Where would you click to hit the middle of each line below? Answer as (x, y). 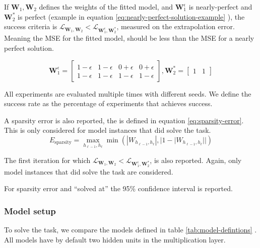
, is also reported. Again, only (196, 160)
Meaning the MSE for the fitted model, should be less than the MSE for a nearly (129, 38)
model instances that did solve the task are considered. (89, 171)
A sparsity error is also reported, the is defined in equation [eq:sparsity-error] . (124, 120)
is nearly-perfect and (220, 7)
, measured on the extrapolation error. (176, 26)
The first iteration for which (47, 160)
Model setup (30, 211)
